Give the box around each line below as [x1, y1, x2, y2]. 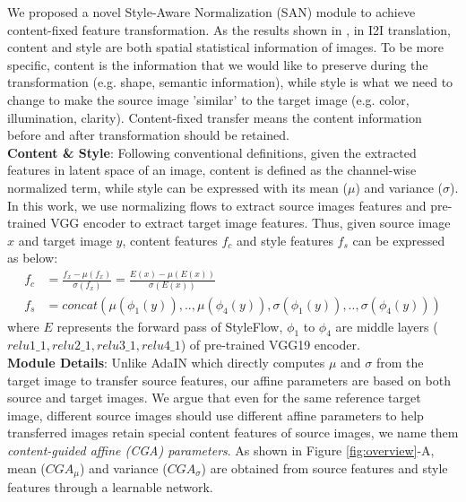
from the [375, 352, 424, 371]
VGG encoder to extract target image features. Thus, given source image [50, 213, 451, 232]
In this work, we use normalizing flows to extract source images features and [7, 195, 427, 214]
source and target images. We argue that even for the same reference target [7, 388, 421, 407]
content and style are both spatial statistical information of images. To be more [7, 38, 444, 56]
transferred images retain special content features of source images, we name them [7, 423, 459, 442]
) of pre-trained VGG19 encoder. [180, 335, 360, 354]
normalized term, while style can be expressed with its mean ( [7, 177, 348, 196]
